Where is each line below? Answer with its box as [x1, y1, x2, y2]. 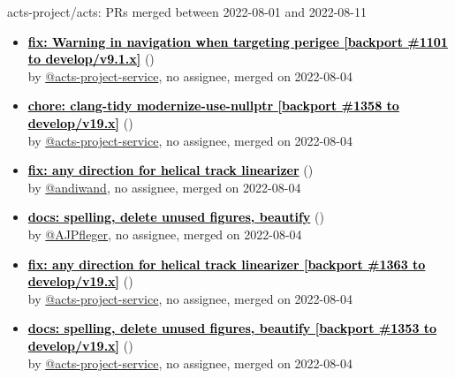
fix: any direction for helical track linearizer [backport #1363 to [27, 254, 426, 273]
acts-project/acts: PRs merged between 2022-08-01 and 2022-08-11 [7, 3, 368, 20]
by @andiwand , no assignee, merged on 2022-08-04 [27, 178, 301, 196]
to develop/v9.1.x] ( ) [27, 49, 155, 68]
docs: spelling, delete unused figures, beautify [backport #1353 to [27, 319, 437, 337]
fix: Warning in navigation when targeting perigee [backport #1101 [27, 32, 448, 50]
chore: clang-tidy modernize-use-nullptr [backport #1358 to [27, 96, 399, 115]
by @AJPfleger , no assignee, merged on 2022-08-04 [27, 224, 302, 243]
